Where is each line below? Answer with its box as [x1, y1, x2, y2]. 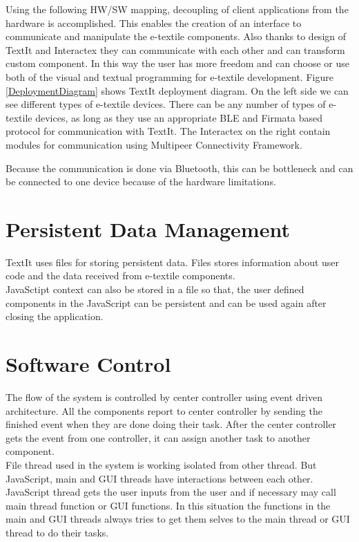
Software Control [6, 350, 171, 377]
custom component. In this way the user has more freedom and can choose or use [6, 56, 349, 71]
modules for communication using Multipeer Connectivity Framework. [6, 137, 302, 151]
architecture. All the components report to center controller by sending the [6, 403, 322, 418]
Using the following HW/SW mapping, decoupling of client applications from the [6, 2, 349, 16]
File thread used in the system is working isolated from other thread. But [6, 457, 317, 471]
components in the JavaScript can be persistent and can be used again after [6, 295, 327, 310]
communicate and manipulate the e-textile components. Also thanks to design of [6, 29, 347, 44]
